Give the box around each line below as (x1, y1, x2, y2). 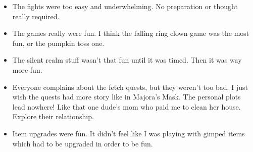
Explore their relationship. (12, 111, 94, 122)
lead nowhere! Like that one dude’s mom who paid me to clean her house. (12, 101, 241, 112)
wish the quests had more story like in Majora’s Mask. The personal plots (12, 91, 241, 102)
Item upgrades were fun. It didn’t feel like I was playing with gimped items (12, 128, 245, 138)
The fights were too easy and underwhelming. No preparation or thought (12, 1, 238, 11)
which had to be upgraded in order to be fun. (12, 138, 153, 148)
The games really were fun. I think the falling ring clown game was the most (12, 28, 249, 38)
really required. (12, 11, 60, 21)
